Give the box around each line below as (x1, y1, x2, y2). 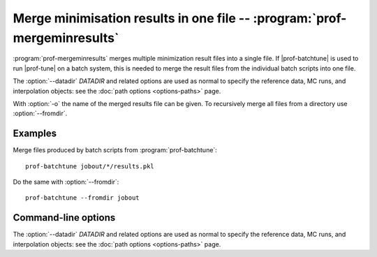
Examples (13, 128, 57, 140)
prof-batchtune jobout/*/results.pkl (25, 162, 155, 170)
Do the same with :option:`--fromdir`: (13, 177, 119, 186)
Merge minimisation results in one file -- (13, 10, 251, 26)
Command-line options (13, 212, 116, 223)
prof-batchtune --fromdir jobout (25, 194, 140, 202)
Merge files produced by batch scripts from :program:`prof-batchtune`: (13, 146, 218, 154)
